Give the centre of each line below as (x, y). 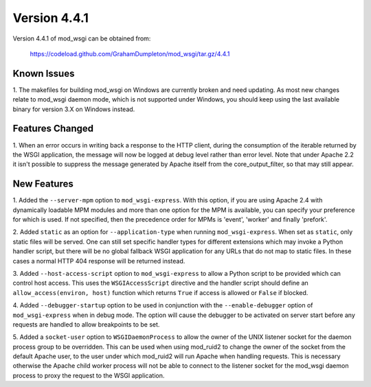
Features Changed (53, 129)
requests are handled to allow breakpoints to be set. (86, 324)
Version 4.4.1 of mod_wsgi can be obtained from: (82, 38)
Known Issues (44, 73)
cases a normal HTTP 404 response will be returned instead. (99, 261)
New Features (43, 184)
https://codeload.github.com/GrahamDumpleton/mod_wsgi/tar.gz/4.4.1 (130, 54)
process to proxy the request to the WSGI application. (89, 375)
